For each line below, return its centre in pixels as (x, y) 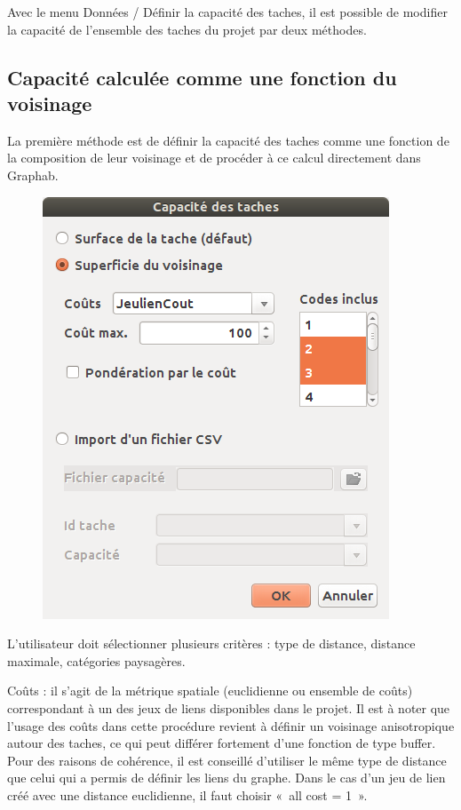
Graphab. (33, 175)
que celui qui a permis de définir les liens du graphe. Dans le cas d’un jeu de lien (227, 778)
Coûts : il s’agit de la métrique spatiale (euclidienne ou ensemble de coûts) (210, 691)
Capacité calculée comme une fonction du (202, 77)
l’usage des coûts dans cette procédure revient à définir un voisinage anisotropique (231, 725)
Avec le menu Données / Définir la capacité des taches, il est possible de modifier (227, 12)
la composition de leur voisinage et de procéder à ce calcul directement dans (214, 158)
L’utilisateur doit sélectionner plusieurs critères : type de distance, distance (211, 643)
